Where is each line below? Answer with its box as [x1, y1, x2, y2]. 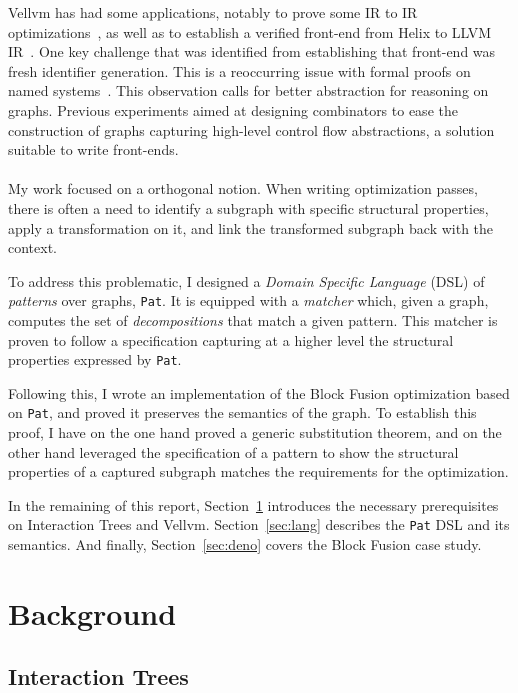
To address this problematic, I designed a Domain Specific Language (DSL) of [8, 270, 485, 291]
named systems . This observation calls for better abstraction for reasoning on [8, 80, 489, 101]
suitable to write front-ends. [8, 139, 179, 160]
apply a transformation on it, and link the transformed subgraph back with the [8, 217, 494, 238]
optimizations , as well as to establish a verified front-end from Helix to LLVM [8, 21, 492, 42]
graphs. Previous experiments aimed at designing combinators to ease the [8, 99, 458, 120]
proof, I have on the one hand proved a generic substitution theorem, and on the [8, 422, 502, 443]
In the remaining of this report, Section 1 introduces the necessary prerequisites [8, 494, 499, 515]
